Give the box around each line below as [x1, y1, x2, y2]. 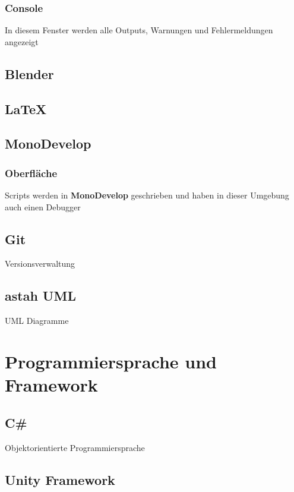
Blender [5, 64, 54, 83]
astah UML [5, 286, 76, 305]
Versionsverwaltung [5, 257, 75, 270]
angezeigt [5, 35, 39, 48]
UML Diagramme [5, 314, 69, 327]
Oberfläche [5, 165, 57, 180]
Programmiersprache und [5, 349, 217, 373]
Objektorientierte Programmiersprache [5, 441, 145, 453]
